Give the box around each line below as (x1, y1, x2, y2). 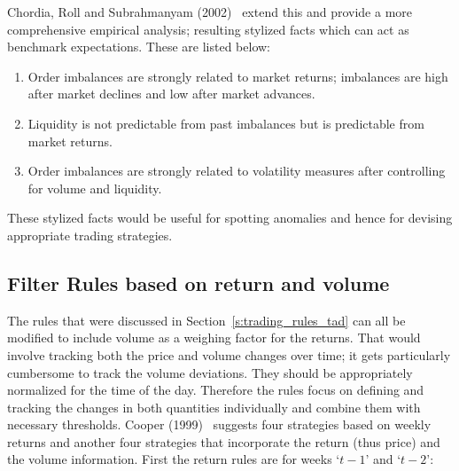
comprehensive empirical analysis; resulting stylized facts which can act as (7, 20, 409, 38)
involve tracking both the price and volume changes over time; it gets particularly (7, 345, 451, 364)
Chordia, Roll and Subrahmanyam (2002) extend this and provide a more (7, 3, 413, 20)
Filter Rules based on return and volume (7, 269, 390, 296)
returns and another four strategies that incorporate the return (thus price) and (7, 432, 440, 451)
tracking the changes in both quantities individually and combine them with (7, 397, 421, 416)
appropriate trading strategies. (7, 225, 173, 244)
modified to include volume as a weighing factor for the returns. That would (7, 328, 421, 347)
